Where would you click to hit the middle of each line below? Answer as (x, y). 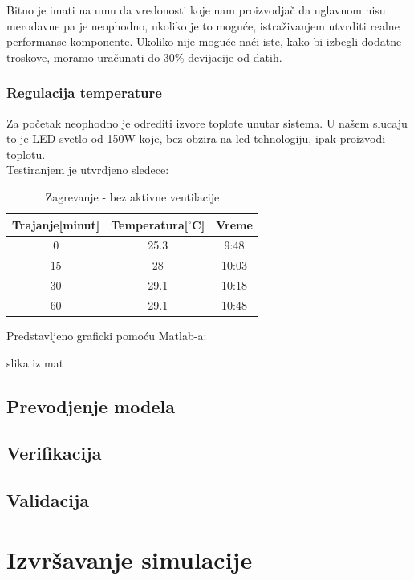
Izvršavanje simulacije (130, 559)
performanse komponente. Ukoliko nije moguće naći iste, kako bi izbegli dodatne (204, 41)
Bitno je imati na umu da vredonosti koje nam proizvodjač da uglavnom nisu (196, 10)
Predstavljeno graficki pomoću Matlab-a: (107, 336)
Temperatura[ (150, 224)
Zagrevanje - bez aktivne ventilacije (132, 196)
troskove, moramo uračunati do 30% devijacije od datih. (144, 57)
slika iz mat (35, 362)
